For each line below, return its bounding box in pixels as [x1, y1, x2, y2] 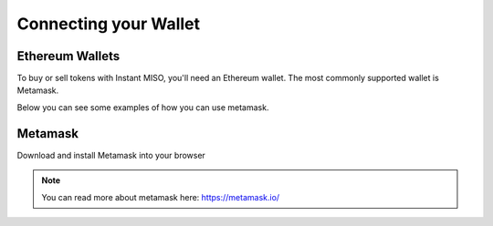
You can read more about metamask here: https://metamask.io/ [41, 191, 280, 202]
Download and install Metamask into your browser [16, 149, 205, 160]
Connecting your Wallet [16, 14, 201, 34]
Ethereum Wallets [16, 48, 121, 64]
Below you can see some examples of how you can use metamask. [16, 101, 269, 113]
